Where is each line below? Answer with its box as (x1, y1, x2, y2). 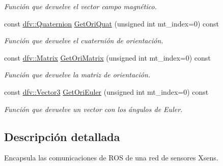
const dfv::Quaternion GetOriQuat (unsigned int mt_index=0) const (4, 18, 219, 29)
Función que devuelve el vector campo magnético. (4, 1, 157, 11)
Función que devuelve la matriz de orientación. (4, 69, 151, 80)
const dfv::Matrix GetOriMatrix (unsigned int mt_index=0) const (4, 52, 211, 63)
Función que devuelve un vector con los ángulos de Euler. (4, 103, 183, 114)
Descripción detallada (4, 128, 120, 144)
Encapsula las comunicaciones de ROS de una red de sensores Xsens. (4, 152, 218, 163)
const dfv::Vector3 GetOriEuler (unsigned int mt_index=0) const (4, 86, 209, 97)
